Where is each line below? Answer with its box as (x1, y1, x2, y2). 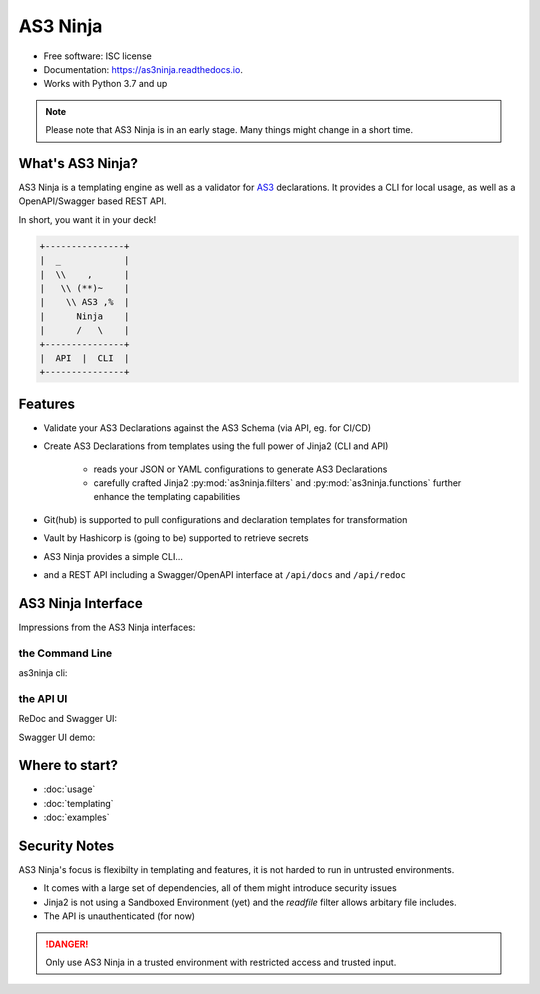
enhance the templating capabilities (93, 491, 241, 503)
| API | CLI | (39, 352, 130, 364)
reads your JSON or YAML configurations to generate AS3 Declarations (93, 463, 388, 475)
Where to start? (18, 757, 119, 774)
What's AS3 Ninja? (18, 155, 139, 172)
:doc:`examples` (43, 811, 110, 824)
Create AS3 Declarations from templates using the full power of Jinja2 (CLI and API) (43, 440, 389, 452)
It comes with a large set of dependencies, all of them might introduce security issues (43, 882, 397, 894)
